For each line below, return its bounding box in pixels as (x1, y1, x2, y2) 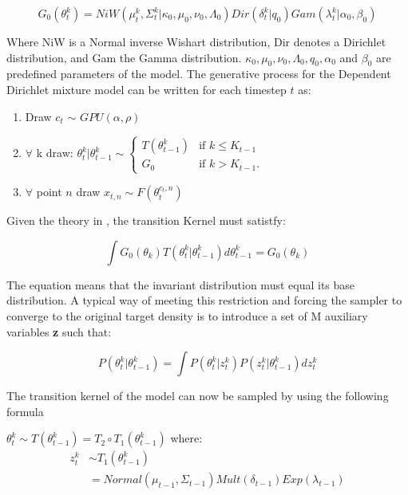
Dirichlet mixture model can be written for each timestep (6, 81, 287, 97)
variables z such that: (6, 323, 112, 340)
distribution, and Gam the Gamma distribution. (6, 49, 242, 65)
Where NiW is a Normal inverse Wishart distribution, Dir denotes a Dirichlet (6, 33, 386, 49)
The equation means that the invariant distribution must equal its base (6, 276, 355, 293)
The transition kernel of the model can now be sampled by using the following (6, 387, 389, 404)
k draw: (36, 144, 73, 161)
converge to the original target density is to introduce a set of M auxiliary (6, 307, 368, 324)
